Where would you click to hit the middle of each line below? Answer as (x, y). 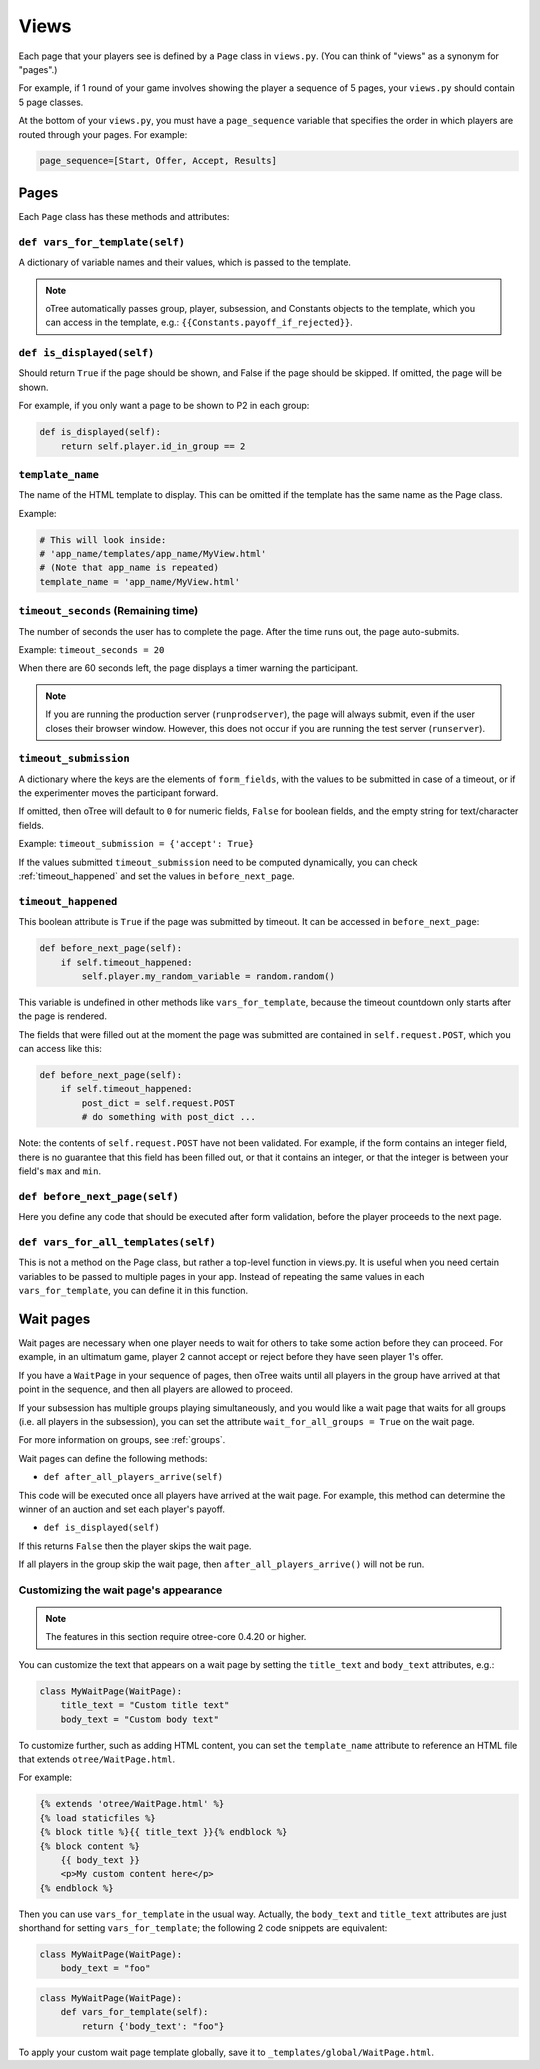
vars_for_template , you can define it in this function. (133, 1291)
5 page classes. (51, 102)
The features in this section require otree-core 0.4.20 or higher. (176, 1637)
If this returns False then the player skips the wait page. (135, 1546)
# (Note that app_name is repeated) (129, 568)
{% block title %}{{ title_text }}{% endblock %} (163, 1832)
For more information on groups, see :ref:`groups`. (122, 1440)
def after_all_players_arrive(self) (133, 1477)
